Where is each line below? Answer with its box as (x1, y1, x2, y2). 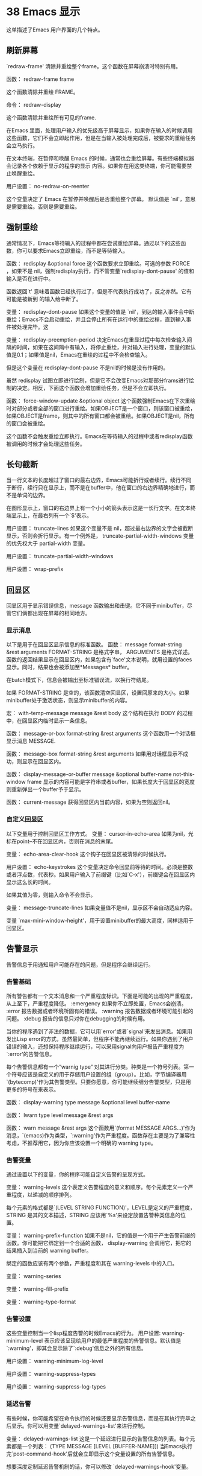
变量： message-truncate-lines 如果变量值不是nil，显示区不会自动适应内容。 (6, 904, 196, 911)
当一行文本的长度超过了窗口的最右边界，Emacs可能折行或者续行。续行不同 (6, 477, 191, 484)
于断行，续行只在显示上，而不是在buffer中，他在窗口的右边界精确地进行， (6, 484, 190, 491)
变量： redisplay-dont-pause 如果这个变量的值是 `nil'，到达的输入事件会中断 (6, 308, 194, 315)
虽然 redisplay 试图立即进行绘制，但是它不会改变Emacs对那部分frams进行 (6, 377, 189, 384)
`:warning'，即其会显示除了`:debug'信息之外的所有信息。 (6, 1344, 147, 1352)
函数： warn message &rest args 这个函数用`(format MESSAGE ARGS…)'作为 (6, 1124, 196, 1131)
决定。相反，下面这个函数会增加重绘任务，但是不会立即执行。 (16, 384, 170, 392)
